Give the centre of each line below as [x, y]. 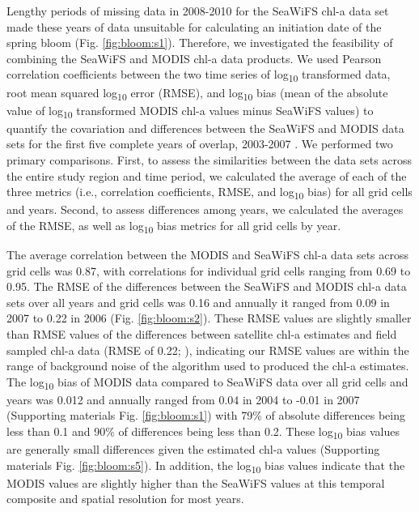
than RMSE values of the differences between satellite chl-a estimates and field [202, 333]
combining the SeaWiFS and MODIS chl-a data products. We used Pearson [194, 58]
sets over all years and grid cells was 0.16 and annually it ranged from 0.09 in [198, 302]
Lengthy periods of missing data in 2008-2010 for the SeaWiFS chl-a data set [198, 11]
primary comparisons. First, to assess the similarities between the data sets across [209, 159]
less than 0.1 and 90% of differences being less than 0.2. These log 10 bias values [203, 432]
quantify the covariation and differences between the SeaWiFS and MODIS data [205, 128]
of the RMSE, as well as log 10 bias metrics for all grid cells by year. [174, 226]
